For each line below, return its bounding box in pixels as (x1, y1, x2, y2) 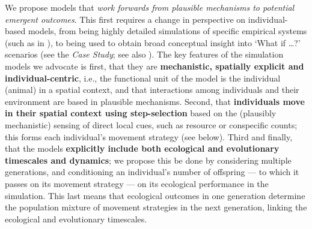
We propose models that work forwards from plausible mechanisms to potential (5, 1, 295, 13)
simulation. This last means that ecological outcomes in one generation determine (5, 189, 305, 201)
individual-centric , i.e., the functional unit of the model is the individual (5, 71, 281, 84)
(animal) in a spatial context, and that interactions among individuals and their (5, 83, 299, 96)
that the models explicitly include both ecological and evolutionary (5, 142, 280, 155)
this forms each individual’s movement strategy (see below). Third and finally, (5, 130, 293, 143)
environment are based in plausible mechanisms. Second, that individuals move (5, 95, 305, 107)
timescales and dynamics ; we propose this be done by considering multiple (5, 153, 292, 166)
